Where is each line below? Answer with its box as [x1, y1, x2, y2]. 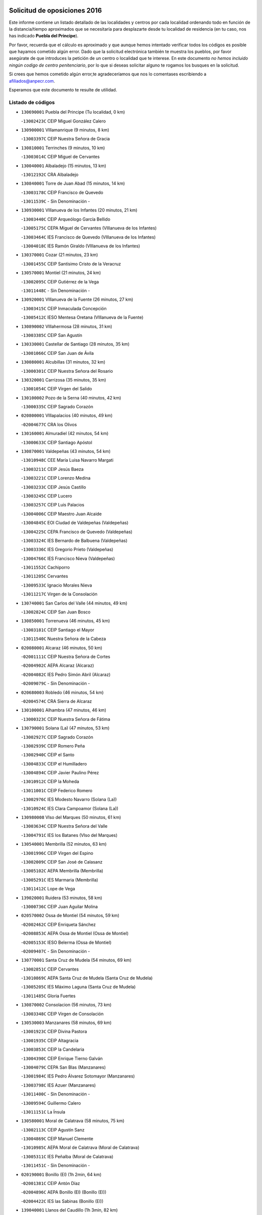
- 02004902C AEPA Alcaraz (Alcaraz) [21, 662, 94, 668]
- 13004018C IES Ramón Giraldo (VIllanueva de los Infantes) [21, 243, 140, 249]
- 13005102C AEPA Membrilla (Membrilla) [21, 868, 104, 874]
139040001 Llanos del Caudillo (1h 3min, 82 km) [21, 1207, 118, 1213]
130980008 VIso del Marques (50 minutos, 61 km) [21, 815, 121, 820]
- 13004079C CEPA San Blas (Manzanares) [21, 1064, 106, 1070]
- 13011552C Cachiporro [21, 564, 70, 571]
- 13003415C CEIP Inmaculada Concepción [21, 305, 107, 311]
